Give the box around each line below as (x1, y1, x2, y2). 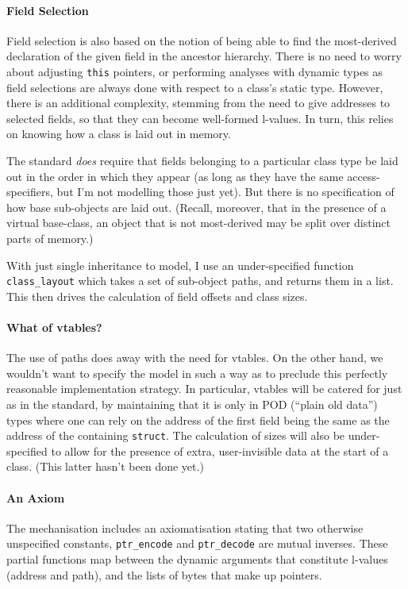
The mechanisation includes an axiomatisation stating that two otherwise (6, 519, 364, 536)
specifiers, (6, 183, 53, 200)
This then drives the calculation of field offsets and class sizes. (6, 287, 308, 304)
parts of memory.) (6, 229, 94, 246)
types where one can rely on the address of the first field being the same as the (6, 411, 390, 428)
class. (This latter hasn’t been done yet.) (6, 458, 204, 475)
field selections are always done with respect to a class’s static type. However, (6, 79, 383, 95)
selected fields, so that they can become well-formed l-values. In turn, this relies (6, 110, 394, 126)
